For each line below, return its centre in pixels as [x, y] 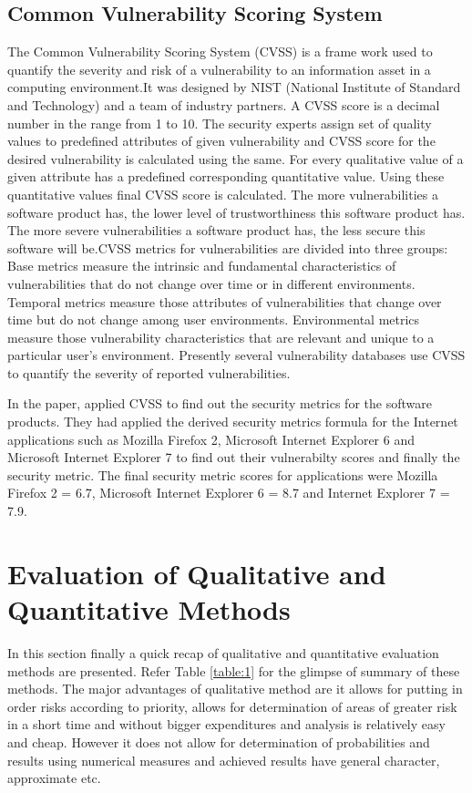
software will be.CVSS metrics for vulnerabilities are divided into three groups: [228, 247]
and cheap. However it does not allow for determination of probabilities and [219, 742]
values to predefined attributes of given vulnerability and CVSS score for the [221, 141]
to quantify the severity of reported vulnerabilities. [149, 372]
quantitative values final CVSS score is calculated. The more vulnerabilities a [223, 194]
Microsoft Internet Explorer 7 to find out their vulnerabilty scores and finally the [234, 457]
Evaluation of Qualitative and [197, 573]
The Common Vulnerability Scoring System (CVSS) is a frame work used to [220, 51]
